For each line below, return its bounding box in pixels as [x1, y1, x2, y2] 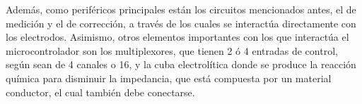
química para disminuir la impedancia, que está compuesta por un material [6, 70, 332, 85]
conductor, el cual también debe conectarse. [6, 84, 195, 99]
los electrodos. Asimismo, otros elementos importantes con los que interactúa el [6, 30, 349, 44]
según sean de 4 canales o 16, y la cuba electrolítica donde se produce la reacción [6, 57, 356, 72]
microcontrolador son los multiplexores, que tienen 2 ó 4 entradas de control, [6, 43, 338, 58]
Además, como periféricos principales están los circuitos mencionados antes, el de [6, 2, 356, 16]
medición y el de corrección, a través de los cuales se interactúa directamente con [6, 15, 356, 30]
